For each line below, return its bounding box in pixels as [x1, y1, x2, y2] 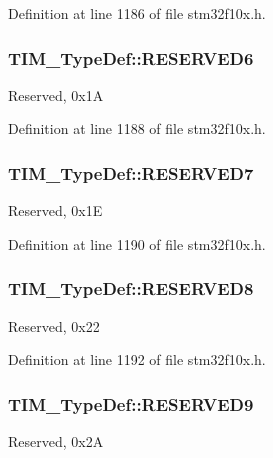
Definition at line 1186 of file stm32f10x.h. [8, 3, 266, 23]
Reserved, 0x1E [8, 200, 103, 221]
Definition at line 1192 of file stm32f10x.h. [8, 349, 266, 370]
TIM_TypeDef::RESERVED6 [8, 45, 254, 70]
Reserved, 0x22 [8, 315, 100, 336]
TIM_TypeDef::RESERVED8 [8, 276, 254, 301]
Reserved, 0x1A [8, 84, 104, 105]
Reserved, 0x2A [8, 431, 104, 452]
